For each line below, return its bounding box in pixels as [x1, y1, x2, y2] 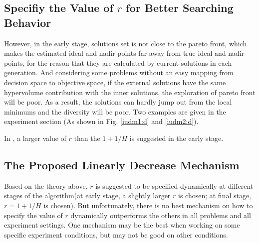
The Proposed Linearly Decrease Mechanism [4, 157, 240, 172]
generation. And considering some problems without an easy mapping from [4, 67, 234, 78]
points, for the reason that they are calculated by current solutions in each [4, 57, 232, 68]
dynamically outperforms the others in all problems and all [70, 210, 251, 220]
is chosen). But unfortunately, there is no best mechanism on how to [43, 200, 253, 210]
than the [74, 132, 100, 143]
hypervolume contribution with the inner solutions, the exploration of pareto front [4, 87, 256, 97]
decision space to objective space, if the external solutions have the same [4, 77, 226, 87]
